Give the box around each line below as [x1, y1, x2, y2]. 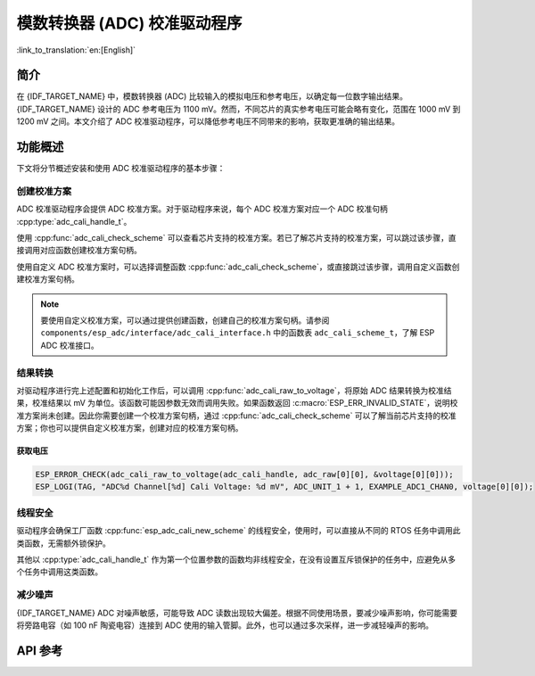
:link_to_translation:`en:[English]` [16, 45, 136, 55]
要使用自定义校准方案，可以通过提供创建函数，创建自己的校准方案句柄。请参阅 [40, 315, 330, 326]
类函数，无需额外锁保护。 [16, 538, 111, 548]
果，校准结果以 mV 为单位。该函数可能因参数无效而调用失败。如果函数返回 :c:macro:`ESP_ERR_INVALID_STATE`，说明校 [16, 398, 458, 408]
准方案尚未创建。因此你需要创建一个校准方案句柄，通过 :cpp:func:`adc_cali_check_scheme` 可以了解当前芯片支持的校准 [16, 410, 457, 421]
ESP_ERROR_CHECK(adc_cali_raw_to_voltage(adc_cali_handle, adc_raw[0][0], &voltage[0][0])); [35, 469, 454, 480]
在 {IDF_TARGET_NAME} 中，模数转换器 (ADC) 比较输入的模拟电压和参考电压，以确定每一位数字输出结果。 [16, 91, 407, 102]
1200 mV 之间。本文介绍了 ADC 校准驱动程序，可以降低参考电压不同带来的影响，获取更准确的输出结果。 [16, 116, 400, 127]
